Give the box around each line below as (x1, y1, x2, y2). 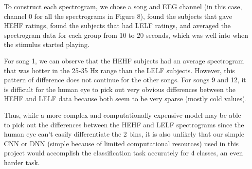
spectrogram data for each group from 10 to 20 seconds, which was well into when (4, 30, 249, 40)
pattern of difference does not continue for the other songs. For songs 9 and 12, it (4, 75, 246, 85)
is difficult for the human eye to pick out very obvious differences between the (4, 84, 235, 94)
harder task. (4, 157, 40, 167)
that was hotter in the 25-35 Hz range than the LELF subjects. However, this (4, 65, 235, 75)
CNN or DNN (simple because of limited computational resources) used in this (4, 138, 239, 148)
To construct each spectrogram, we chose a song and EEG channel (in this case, (4, 1, 242, 11)
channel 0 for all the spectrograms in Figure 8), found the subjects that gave (4, 11, 232, 21)
